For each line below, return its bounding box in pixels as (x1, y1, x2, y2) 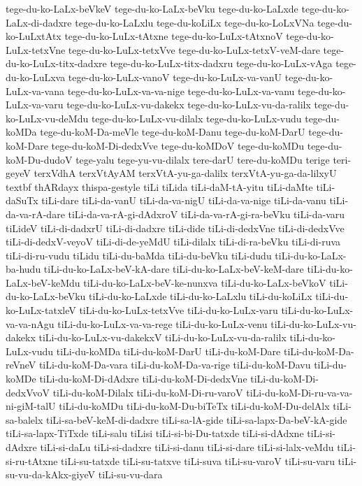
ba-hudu (6, 262, 41, 276)
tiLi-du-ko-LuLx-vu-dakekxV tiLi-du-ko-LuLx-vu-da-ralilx (38, 330, 287, 345)
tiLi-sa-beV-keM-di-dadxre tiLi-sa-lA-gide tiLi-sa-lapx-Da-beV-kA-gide (46, 412, 347, 427)
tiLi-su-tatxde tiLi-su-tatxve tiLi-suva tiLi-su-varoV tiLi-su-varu (61, 453, 335, 468)
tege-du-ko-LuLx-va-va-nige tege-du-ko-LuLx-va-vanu (67, 83, 295, 98)
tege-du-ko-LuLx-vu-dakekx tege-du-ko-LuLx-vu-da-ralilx (66, 97, 311, 112)
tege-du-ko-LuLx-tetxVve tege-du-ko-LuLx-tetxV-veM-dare (68, 42, 320, 57)
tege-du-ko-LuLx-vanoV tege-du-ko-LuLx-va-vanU (68, 69, 282, 84)
